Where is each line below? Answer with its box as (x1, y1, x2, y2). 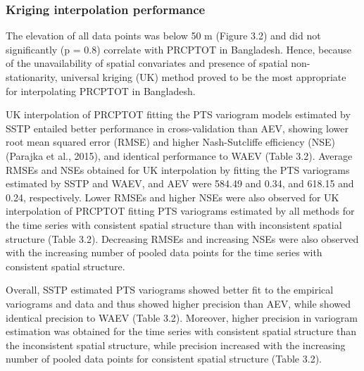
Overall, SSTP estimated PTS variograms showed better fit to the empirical (6, 282, 334, 297)
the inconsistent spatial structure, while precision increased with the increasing (6, 337, 346, 352)
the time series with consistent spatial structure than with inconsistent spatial (6, 217, 342, 232)
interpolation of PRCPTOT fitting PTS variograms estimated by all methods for (6, 203, 355, 218)
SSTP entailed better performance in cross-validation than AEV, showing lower (6, 120, 349, 135)
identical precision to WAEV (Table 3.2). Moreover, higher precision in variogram (6, 310, 358, 325)
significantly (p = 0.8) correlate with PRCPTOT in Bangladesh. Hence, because (6, 42, 352, 56)
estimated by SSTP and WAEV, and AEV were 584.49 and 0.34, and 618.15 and (6, 176, 354, 191)
